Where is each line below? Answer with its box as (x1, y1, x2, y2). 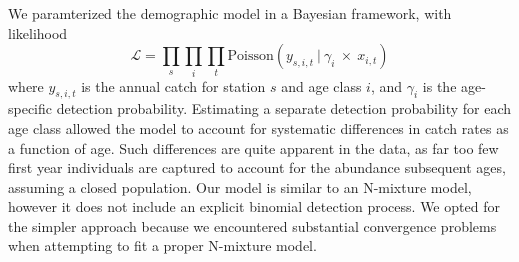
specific (8, 98, 53, 119)
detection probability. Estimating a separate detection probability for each (56, 98, 512, 119)
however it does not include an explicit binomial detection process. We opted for (8, 196, 500, 217)
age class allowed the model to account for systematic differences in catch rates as (8, 117, 509, 138)
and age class (281, 75, 362, 96)
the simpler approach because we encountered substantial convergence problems (8, 215, 497, 236)
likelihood (8, 22, 68, 43)
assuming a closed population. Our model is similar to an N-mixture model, (8, 176, 472, 197)
